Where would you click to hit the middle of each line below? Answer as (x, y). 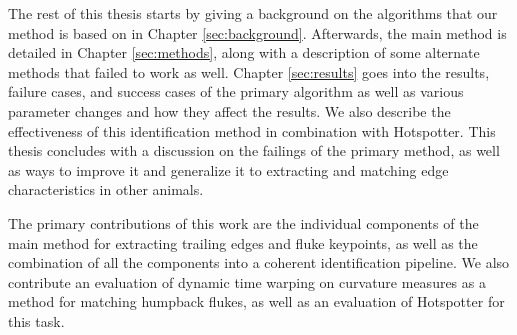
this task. (36, 320)
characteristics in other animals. (106, 189)
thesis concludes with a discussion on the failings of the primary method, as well (254, 150)
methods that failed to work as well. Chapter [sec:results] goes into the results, (249, 71)
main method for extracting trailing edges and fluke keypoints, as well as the (243, 242)
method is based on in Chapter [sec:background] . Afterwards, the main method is (257, 32)
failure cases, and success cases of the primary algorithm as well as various (236, 91)
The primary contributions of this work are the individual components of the (243, 222)
